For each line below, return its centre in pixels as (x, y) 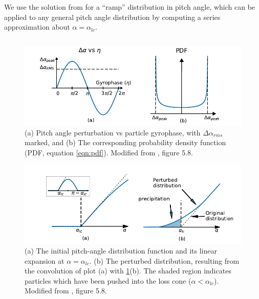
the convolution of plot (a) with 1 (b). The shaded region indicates (128, 271)
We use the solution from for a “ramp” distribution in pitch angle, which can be (130, 7)
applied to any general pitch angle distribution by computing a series (112, 17)
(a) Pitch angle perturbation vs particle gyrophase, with (113, 132)
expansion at (45, 260)
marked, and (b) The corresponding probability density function (125, 142)
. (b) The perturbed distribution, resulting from (164, 260)
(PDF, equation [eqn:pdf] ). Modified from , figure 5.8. (109, 152)
